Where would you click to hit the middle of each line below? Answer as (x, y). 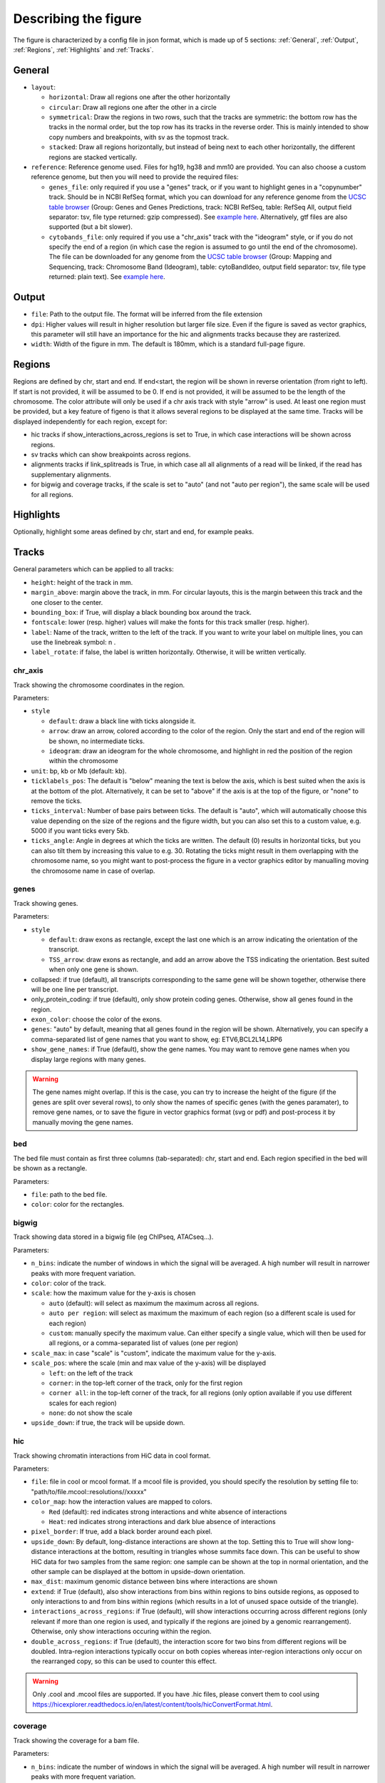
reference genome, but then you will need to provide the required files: (135, 177)
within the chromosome (83, 761)
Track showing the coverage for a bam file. (76, 1740)
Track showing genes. (46, 903)
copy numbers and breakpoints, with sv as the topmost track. (139, 137)
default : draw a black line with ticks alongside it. (122, 721)
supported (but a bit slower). (91, 227)
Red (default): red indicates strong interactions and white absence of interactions (168, 1511)
